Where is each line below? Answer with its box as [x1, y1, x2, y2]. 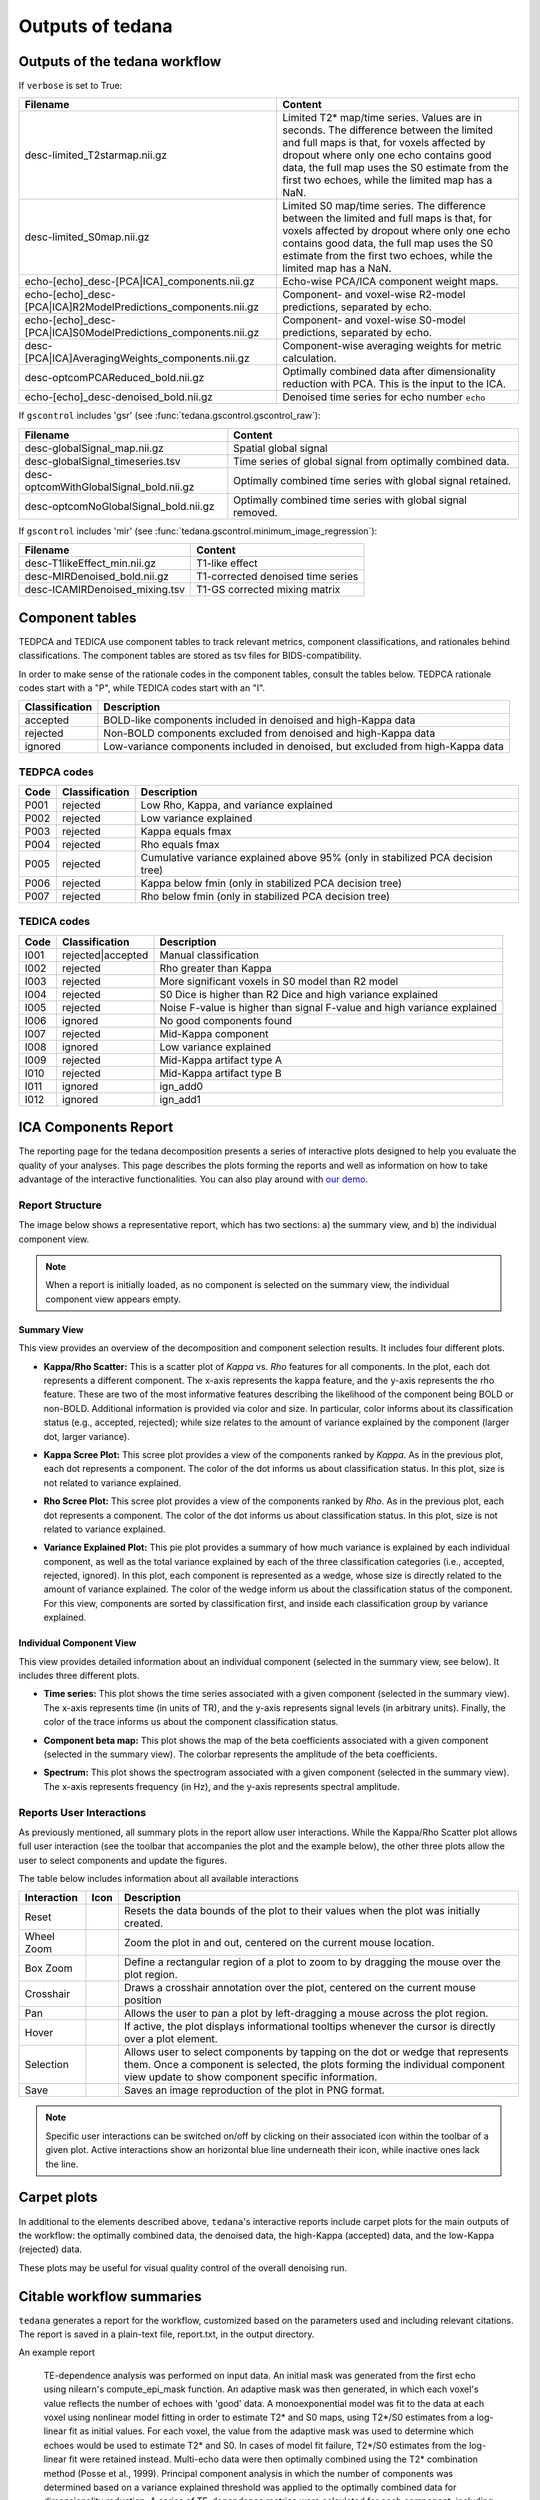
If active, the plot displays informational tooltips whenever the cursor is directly [123, 2020, 496, 2034]
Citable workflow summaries [18, 2288, 202, 2305]
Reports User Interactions [18, 1805, 147, 1819]
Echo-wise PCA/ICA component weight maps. [282, 275, 499, 289]
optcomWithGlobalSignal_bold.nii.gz [24, 480, 195, 494]
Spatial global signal [233, 441, 328, 455]
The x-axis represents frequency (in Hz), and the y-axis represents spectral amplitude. [43, 1780, 400, 1792]
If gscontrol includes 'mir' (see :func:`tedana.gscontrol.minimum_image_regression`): [18, 525, 378, 537]
